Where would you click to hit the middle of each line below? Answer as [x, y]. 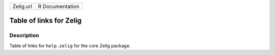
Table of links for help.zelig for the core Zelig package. [70, 45]
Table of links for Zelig [46, 21]
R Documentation [59, 6]
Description [24, 36]
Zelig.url [22, 6]
